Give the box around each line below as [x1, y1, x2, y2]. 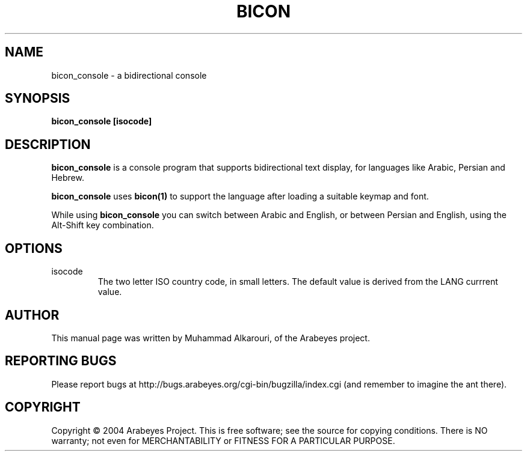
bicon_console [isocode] [51, 116, 152, 127]
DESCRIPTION [5, 136, 91, 152]
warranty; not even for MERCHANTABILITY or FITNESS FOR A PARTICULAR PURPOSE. [51, 435, 395, 446]
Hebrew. [51, 172, 84, 183]
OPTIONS [5, 240, 63, 256]
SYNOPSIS [5, 91, 70, 106]
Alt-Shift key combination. [51, 220, 154, 231]
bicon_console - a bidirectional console [51, 70, 207, 81]
